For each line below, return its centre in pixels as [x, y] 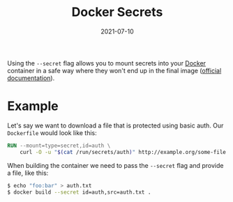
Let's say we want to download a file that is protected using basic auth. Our [115, 125]
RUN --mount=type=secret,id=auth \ [59, 146]
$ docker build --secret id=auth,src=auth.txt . [79, 192]
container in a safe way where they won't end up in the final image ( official [114, 70]
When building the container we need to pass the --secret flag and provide [115, 165]
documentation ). [31, 78]
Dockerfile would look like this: [52, 132]
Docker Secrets [117, 12]
